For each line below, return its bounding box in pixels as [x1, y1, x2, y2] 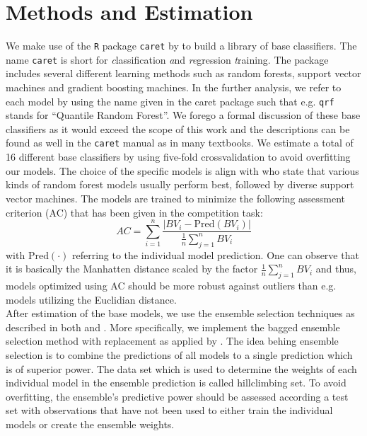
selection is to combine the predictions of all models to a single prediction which [6, 348, 353, 362]
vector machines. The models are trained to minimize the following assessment [6, 190, 346, 205]
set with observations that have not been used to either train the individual [6, 403, 333, 418]
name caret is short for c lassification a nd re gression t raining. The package [6, 52, 329, 67]
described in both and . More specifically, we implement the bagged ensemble [6, 319, 340, 334]
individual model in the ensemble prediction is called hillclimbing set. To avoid [6, 375, 346, 390]
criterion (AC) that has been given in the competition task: [6, 205, 263, 219]
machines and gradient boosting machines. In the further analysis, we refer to [6, 80, 342, 95]
